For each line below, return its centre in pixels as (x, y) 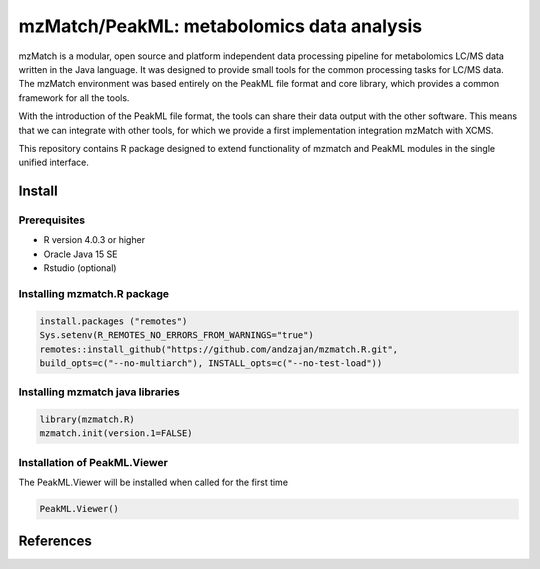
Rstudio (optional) (80, 268)
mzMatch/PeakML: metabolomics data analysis (220, 26)
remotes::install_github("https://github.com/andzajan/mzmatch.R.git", (219, 349)
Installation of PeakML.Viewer (93, 462)
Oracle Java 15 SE (80, 254)
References (55, 540)
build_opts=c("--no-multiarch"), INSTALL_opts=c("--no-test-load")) (211, 363)
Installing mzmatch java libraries (99, 392)
